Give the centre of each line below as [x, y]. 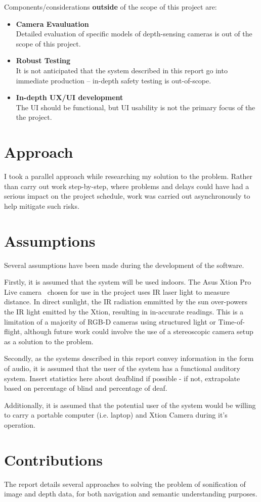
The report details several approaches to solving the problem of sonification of [125, 484]
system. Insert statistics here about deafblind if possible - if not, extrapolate [122, 378]
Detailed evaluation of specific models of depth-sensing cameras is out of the [134, 34]
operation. [20, 424]
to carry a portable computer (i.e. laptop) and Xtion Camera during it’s [116, 415]
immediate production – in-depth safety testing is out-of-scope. [114, 80]
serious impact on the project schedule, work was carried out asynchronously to [127, 196]
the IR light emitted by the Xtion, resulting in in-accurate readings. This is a [124, 311]
